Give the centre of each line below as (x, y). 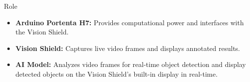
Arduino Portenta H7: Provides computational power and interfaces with (130, 22)
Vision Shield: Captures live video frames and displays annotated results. (128, 48)
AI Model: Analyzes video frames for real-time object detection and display (131, 64)
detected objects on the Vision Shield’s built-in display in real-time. (116, 74)
